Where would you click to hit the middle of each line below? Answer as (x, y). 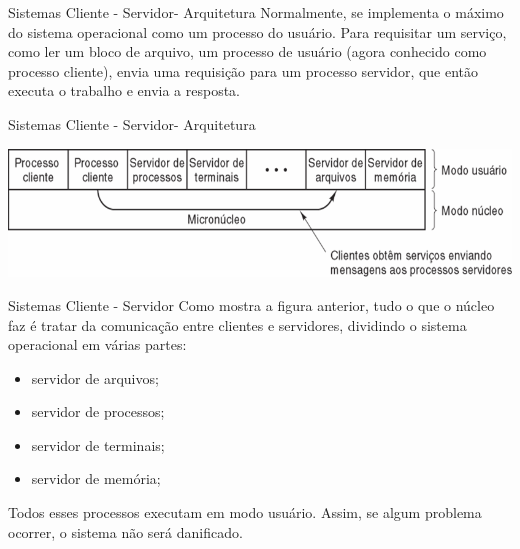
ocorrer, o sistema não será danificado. (125, 531)
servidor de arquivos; (95, 377)
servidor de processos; (98, 411)
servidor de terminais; (98, 444)
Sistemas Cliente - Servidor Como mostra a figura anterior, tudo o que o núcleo (251, 304)
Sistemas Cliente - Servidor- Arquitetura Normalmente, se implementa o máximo (256, 12)
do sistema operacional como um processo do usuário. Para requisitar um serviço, (257, 31)
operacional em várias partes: (97, 344)
